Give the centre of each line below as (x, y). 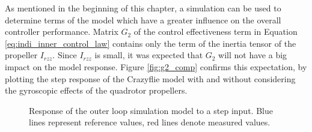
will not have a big (253, 55)
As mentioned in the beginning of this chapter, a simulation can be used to (143, 8)
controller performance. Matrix (62, 31)
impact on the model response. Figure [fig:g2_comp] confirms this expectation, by (156, 66)
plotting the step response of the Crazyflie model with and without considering (150, 78)
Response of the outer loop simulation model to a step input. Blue (151, 110)
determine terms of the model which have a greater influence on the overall (143, 19)
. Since (65, 55)
